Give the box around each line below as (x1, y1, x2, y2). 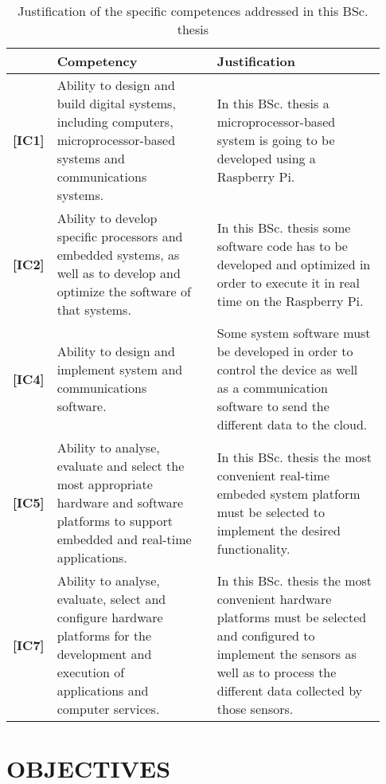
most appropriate (57, 475, 153, 493)
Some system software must (216, 323, 371, 342)
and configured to (216, 626, 315, 645)
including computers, (57, 112, 174, 131)
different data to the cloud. (216, 415, 368, 433)
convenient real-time (216, 465, 330, 484)
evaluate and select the (57, 457, 185, 475)
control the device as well (216, 360, 358, 378)
